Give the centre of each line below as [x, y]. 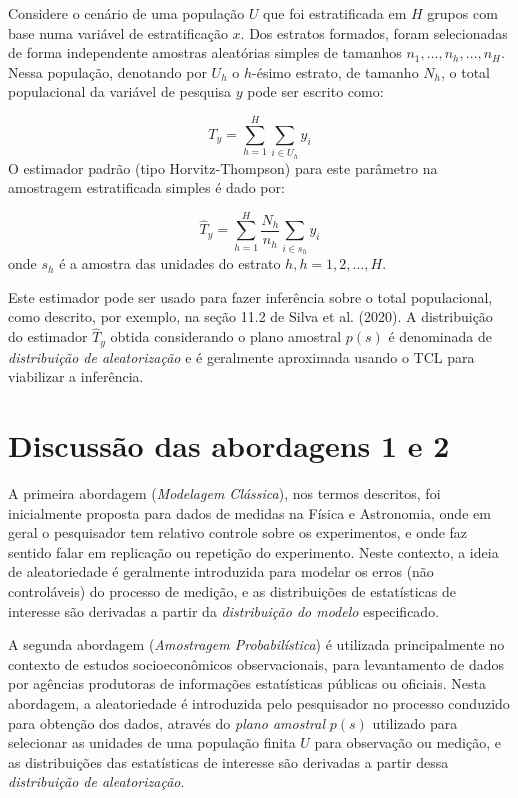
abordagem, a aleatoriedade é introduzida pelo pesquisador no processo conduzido [259, 702]
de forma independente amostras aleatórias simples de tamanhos [205, 52]
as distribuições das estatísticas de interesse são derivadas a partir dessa [228, 761]
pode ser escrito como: [315, 91]
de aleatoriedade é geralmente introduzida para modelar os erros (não [221, 571]
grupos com [462, 13]
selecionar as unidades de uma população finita [152, 742]
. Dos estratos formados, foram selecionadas [374, 32]
